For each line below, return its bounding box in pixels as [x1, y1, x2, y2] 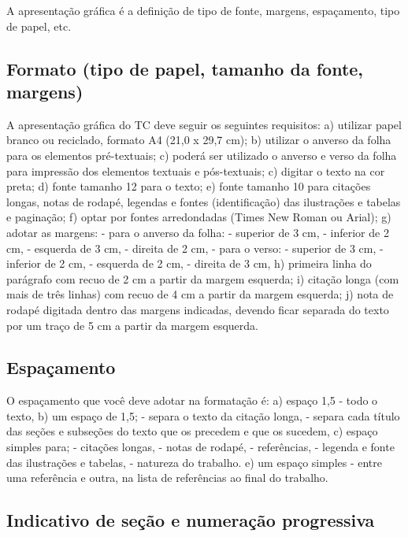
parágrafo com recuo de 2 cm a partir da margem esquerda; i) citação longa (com [6, 270, 399, 287]
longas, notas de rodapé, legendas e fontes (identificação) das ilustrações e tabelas [6, 193, 401, 209]
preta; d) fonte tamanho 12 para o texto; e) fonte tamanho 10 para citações [6, 178, 371, 194]
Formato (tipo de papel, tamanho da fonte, [6, 56, 364, 80]
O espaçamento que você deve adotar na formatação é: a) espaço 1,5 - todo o [6, 392, 378, 409]
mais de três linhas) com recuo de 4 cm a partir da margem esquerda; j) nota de [6, 286, 394, 302]
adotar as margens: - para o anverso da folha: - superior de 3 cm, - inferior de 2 [6, 224, 389, 240]
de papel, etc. [6, 17, 72, 34]
